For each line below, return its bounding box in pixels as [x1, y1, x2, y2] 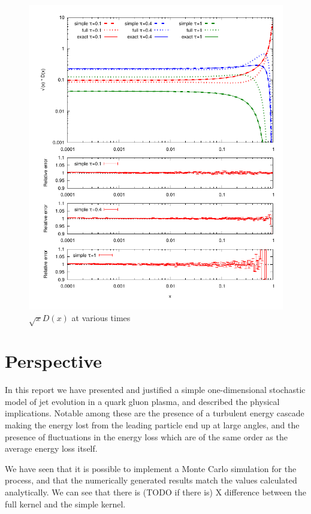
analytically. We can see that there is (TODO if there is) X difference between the [5, 486, 306, 498]
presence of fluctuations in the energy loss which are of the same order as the [5, 430, 288, 443]
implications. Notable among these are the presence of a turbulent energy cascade [5, 407, 304, 419]
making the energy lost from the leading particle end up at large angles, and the [5, 419, 300, 431]
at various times [71, 312, 131, 324]
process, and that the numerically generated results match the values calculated [5, 474, 297, 486]
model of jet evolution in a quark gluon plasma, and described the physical [5, 395, 280, 407]
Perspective [5, 349, 102, 373]
